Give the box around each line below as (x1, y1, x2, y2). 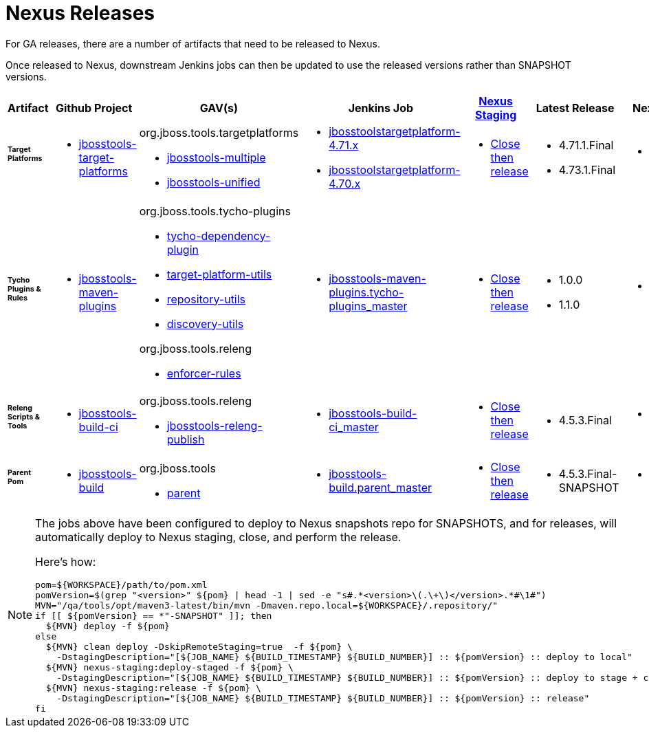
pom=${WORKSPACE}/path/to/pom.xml (35, 579, 208, 590)
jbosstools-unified (166, 175, 261, 189)
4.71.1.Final (558, 138, 614, 152)
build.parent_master (329, 480, 432, 494)
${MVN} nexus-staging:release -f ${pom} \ (45, 682, 261, 693)
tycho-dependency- (166, 228, 271, 243)
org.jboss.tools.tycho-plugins (139, 204, 291, 218)
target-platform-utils (166, 267, 272, 281)
